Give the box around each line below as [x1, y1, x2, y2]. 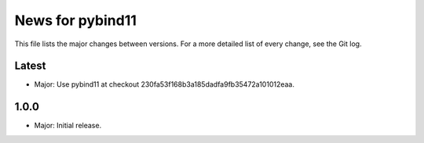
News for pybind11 [14, 12, 137, 29]
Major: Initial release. [34, 121, 102, 130]
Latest [14, 59, 46, 73]
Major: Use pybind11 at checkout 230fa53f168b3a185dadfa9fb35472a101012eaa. [34, 80, 294, 89]
